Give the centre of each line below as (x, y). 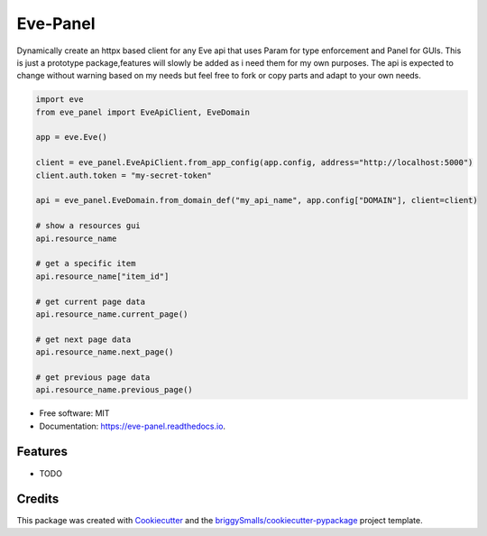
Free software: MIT (74, 413)
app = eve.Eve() (72, 137)
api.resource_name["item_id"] (102, 276)
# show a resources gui (88, 226)
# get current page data (91, 301)
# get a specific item (86, 263)
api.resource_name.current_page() (112, 314)
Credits (38, 499)
